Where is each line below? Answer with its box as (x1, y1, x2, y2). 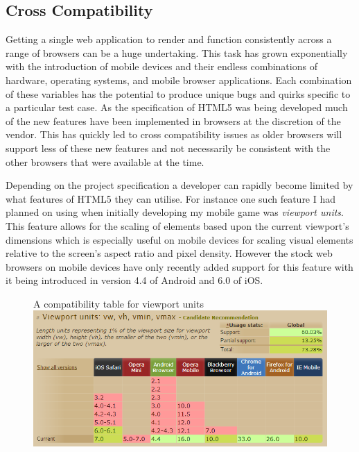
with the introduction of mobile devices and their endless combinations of (6, 59, 317, 74)
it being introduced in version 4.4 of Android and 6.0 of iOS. (6, 273, 263, 287)
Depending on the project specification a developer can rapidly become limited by (6, 178, 353, 192)
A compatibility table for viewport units (33, 296, 204, 310)
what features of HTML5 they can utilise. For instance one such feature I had (6, 191, 336, 206)
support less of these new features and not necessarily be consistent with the (6, 140, 331, 155)
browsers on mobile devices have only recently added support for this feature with (6, 259, 353, 274)
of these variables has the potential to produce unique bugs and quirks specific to (6, 86, 351, 101)
